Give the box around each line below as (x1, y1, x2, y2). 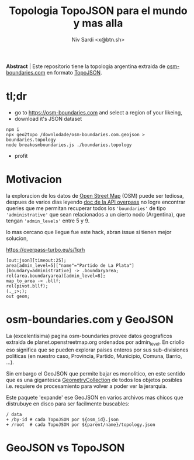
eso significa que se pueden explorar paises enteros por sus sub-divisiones (6, 346, 189, 353)
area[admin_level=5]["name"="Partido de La (6, 262, 114, 268)
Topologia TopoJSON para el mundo (8, 4, 188, 18)
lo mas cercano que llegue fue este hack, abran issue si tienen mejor (6, 228, 172, 235)
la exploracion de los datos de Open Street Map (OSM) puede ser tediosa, (6, 192, 184, 199)
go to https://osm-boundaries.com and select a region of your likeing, (14, 109, 182, 116)
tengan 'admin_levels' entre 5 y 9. (6, 217, 90, 224)
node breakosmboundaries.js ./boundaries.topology (6, 142, 132, 148)
